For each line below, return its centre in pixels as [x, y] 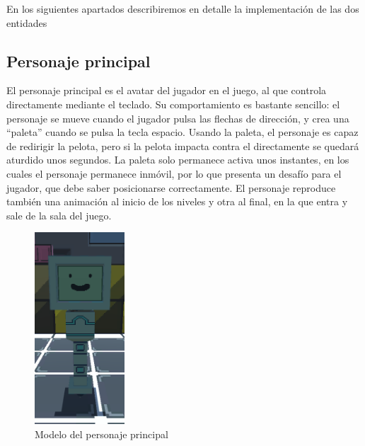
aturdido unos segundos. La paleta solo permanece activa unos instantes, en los [178, 160]
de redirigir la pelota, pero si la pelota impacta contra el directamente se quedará [183, 145]
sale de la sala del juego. [59, 215]
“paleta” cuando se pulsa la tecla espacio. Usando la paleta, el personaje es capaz [182, 132]
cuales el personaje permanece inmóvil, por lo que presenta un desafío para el [174, 173]
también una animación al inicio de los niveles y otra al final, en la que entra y [177, 201]
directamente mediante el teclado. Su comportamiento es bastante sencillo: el [173, 104]
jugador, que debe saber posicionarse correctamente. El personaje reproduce [171, 187]
